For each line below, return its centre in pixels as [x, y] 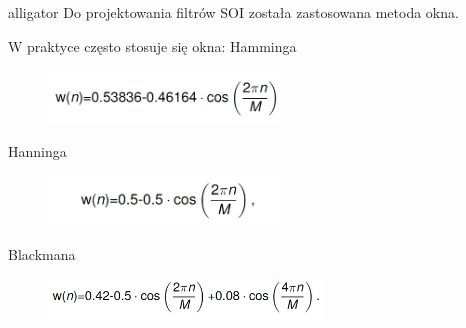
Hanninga [37, 151]
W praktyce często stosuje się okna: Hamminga [152, 45]
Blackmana [42, 253]
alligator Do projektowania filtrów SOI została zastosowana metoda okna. [233, 12]
